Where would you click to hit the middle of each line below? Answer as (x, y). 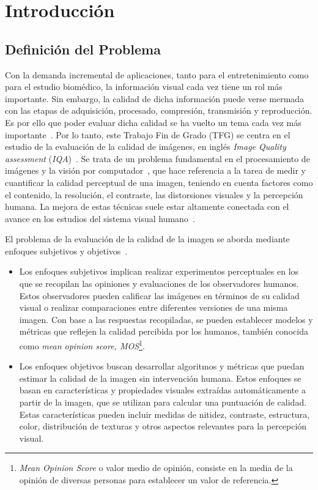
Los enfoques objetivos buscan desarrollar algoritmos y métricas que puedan (162, 366)
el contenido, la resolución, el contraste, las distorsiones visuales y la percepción (154, 194)
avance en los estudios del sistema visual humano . (100, 218)
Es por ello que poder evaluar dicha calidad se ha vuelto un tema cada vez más (153, 122)
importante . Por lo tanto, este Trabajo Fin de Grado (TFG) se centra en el (148, 134)
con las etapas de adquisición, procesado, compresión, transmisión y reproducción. (159, 110)
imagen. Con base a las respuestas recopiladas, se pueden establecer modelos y (166, 319)
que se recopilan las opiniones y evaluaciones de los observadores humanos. (159, 284)
